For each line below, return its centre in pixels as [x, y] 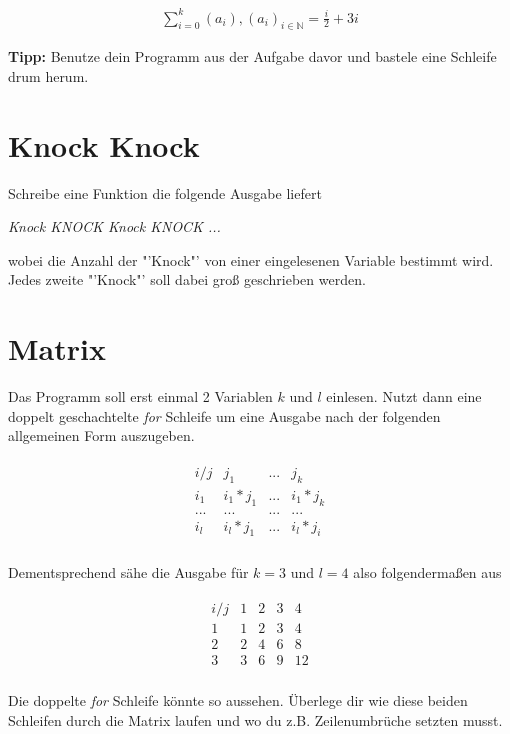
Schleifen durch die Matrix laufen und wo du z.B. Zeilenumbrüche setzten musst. [255, 719]
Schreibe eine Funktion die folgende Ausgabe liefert [165, 192]
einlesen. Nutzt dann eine [404, 396]
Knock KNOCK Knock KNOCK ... [114, 226]
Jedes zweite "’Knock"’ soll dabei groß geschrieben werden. [187, 279]
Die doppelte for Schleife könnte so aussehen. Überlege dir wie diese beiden [238, 700]
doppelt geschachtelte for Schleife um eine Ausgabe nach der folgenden [224, 415]
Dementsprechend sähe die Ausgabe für [128, 571]
